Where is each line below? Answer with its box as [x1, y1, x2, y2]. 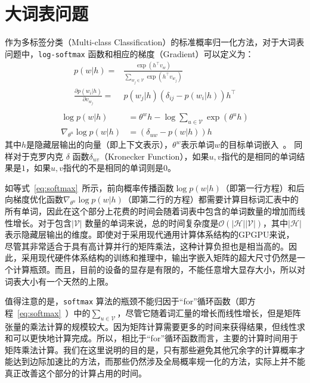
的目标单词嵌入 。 [220, 138, 292, 151]
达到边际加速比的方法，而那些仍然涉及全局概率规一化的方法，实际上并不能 [13, 355, 305, 368]
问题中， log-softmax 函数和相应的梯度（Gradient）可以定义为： [5, 47, 254, 60]
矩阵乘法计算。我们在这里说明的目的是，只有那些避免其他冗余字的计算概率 [5, 343, 297, 356]
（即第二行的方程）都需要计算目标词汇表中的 [123, 193, 299, 205]
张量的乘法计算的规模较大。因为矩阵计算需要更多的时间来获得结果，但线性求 [5, 320, 305, 332]
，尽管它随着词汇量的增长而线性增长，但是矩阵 [117, 306, 301, 319]
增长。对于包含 [13, 216, 72, 229]
